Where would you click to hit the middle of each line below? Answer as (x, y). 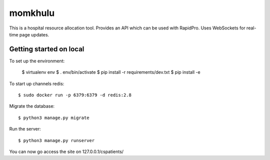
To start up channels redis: (37, 83)
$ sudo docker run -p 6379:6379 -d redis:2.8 (75, 95)
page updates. (34, 34)
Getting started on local (47, 49)
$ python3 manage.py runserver (56, 140)
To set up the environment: (37, 61)
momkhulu (32, 13)
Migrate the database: (32, 106)
